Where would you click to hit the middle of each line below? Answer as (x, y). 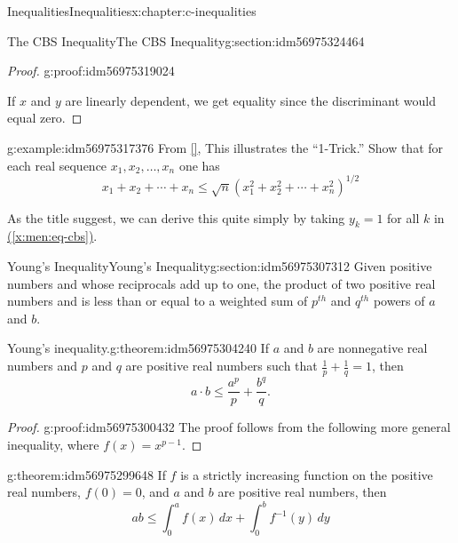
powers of (399, 301)
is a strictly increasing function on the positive (307, 474)
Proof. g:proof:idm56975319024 (91, 71)
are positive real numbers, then (302, 492)
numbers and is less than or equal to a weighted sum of (158, 301)
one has (199, 165)
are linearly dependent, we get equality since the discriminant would (251, 100)
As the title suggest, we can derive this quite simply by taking (176, 217)
